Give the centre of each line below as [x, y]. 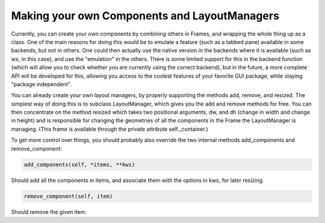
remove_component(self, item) [68, 196]
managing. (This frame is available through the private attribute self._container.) [110, 129]
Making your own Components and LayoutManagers [145, 16]
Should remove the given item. [49, 212]
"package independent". [41, 84]
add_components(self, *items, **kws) [79, 165]
